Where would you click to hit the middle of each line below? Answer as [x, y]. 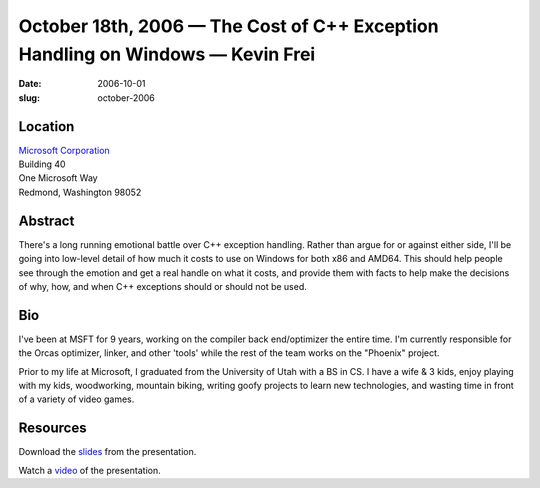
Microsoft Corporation [64, 150]
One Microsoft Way [58, 178]
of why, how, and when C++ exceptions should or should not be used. [162, 286]
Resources [52, 428]
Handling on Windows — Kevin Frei [167, 54]
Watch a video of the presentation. [89, 470]
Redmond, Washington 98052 [80, 192]
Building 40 [42, 164]
